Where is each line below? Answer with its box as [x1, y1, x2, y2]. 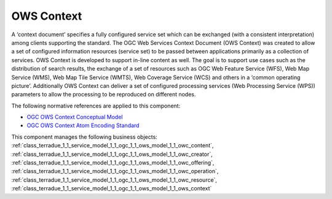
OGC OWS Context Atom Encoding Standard [26, 122, 140, 129]
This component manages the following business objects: [11, 133, 158, 141]
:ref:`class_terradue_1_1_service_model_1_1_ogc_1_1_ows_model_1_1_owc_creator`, [11, 150, 213, 158]
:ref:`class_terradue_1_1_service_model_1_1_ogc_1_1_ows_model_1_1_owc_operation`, [11, 168, 219, 175]
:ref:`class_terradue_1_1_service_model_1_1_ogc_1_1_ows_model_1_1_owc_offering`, [11, 159, 215, 166]
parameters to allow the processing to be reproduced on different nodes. [11, 91, 196, 98]
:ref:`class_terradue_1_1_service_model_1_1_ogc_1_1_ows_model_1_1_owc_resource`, [11, 176, 218, 184]
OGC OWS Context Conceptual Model [26, 114, 123, 121]
